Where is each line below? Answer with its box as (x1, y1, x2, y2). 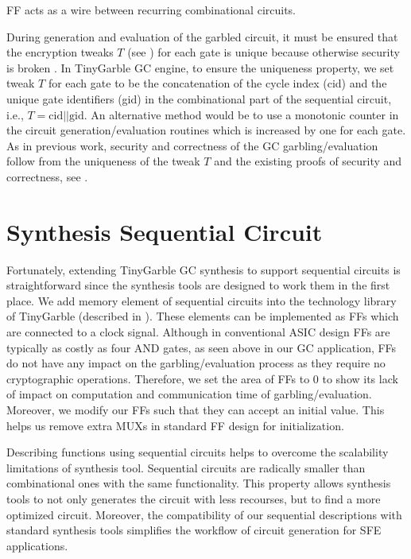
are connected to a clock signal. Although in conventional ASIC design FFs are (6, 324, 390, 340)
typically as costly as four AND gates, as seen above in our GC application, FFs (6, 339, 397, 355)
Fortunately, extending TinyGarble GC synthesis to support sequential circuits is (6, 261, 401, 278)
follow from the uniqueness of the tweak (6, 153, 200, 169)
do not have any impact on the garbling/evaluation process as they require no (6, 355, 386, 371)
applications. (6, 537, 68, 553)
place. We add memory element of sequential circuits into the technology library (6, 292, 397, 309)
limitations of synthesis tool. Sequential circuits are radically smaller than (6, 459, 366, 476)
